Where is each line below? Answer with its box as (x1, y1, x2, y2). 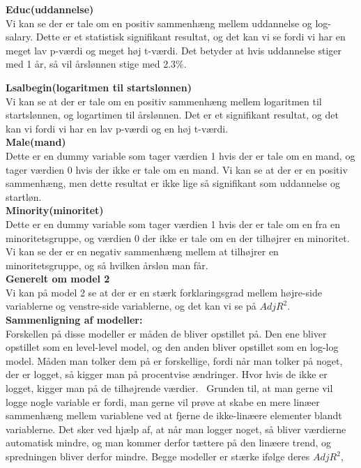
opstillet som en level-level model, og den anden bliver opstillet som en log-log (6, 340, 339, 354)
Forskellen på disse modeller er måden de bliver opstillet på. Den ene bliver (6, 326, 327, 340)
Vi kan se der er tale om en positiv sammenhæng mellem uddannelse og (6, 15, 312, 30)
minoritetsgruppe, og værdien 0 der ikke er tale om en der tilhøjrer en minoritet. (6, 230, 350, 245)
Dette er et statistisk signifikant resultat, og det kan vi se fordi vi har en (36, 29, 346, 44)
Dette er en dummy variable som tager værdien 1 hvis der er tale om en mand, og (6, 148, 355, 163)
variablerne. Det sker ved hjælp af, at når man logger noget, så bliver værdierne (6, 421, 346, 436)
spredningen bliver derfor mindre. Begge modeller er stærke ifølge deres (6, 449, 310, 463)
